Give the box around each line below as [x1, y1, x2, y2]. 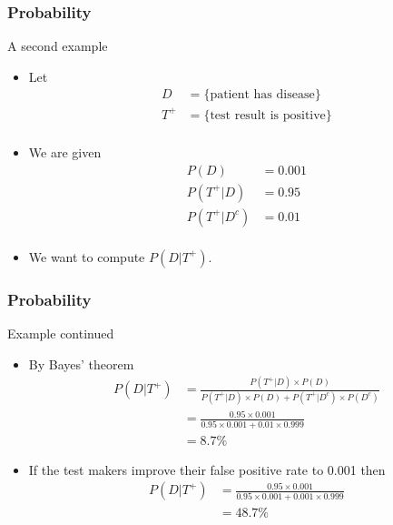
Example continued [7, 323, 114, 342]
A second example [7, 36, 108, 56]
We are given [28, 143, 102, 161]
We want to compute [28, 247, 145, 266]
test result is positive [210, 108, 326, 122]
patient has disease [210, 88, 315, 102]
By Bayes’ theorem [28, 354, 134, 373]
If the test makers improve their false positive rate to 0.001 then [28, 459, 386, 479]
